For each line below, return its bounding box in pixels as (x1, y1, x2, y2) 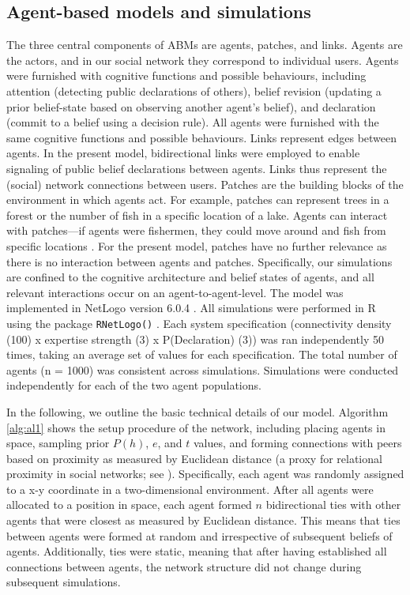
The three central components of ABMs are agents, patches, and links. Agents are (6, 36, 403, 53)
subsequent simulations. (6, 574, 121, 590)
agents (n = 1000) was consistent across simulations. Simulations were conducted (6, 361, 399, 378)
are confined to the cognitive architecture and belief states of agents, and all (6, 269, 374, 285)
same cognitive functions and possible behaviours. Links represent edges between (6, 129, 397, 145)
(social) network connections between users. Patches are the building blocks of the (6, 175, 404, 192)
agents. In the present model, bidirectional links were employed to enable (6, 145, 360, 161)
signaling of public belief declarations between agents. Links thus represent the (6, 160, 387, 176)
